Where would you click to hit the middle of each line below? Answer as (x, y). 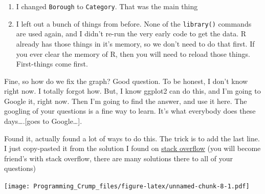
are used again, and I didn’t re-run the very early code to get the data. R (131, 34)
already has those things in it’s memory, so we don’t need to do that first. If (135, 43)
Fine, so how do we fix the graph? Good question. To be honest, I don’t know (126, 81)
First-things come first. (52, 64)
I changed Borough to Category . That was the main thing (107, 6)
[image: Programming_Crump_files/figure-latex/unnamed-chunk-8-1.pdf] (127, 187)
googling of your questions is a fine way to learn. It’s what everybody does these (130, 111)
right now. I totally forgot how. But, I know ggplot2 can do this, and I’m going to (132, 91)
